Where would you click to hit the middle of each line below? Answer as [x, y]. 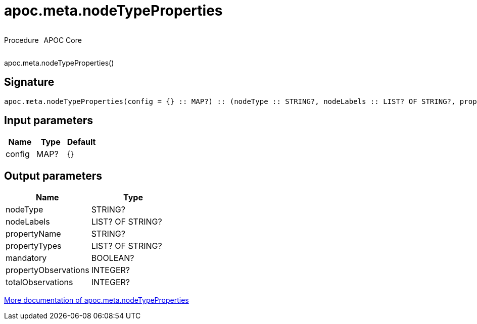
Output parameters [53, 176]
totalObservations [39, 282]
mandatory [26, 258]
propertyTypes [34, 246]
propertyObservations [47, 270]
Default [81, 142]
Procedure [21, 40]
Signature [29, 82]
